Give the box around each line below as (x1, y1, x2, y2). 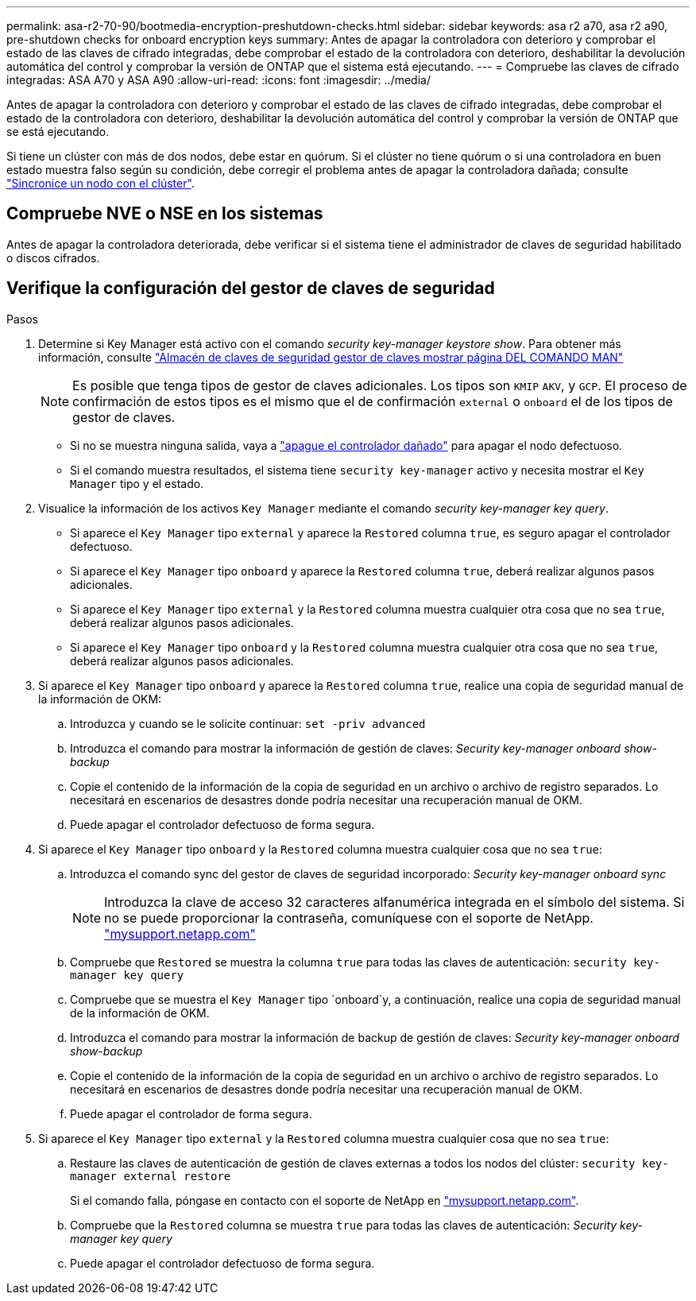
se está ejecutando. (6, 125, 110, 138)
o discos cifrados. (6, 250, 100, 265)
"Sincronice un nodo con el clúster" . (6, 176, 195, 190)
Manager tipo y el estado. (70, 476, 204, 490)
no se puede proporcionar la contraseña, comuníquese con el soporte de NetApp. (104, 909, 594, 926)
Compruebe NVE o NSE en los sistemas (6, 203, 323, 224)
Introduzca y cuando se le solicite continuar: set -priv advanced (70, 716, 426, 730)
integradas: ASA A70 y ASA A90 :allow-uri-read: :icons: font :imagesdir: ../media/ (6, 73, 431, 87)
